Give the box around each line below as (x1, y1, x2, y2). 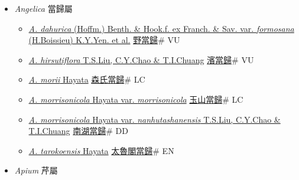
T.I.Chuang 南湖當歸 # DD (28, 125, 128, 137)
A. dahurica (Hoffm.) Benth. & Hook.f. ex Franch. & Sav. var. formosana (28, 22, 294, 34)
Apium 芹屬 (14, 164, 58, 176)
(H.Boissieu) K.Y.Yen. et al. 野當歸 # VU (28, 34, 180, 46)
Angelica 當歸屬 (14, 2, 73, 14)
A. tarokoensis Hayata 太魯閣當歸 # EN (28, 144, 174, 156)
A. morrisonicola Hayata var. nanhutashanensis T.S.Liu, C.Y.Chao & (28, 113, 281, 125)
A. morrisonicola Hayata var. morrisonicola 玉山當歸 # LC (28, 93, 243, 105)
